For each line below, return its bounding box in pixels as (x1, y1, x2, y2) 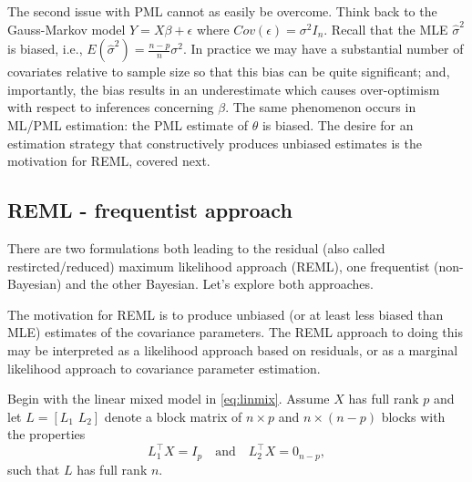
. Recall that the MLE (323, 19, 448, 38)
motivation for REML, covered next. (7, 151, 210, 170)
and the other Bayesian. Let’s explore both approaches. (66, 274, 374, 293)
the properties (7, 425, 86, 444)
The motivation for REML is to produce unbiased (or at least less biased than (7, 304, 444, 323)
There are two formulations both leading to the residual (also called (7, 238, 385, 257)
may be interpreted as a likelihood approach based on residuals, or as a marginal (7, 340, 458, 359)
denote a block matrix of (104, 406, 242, 426)
